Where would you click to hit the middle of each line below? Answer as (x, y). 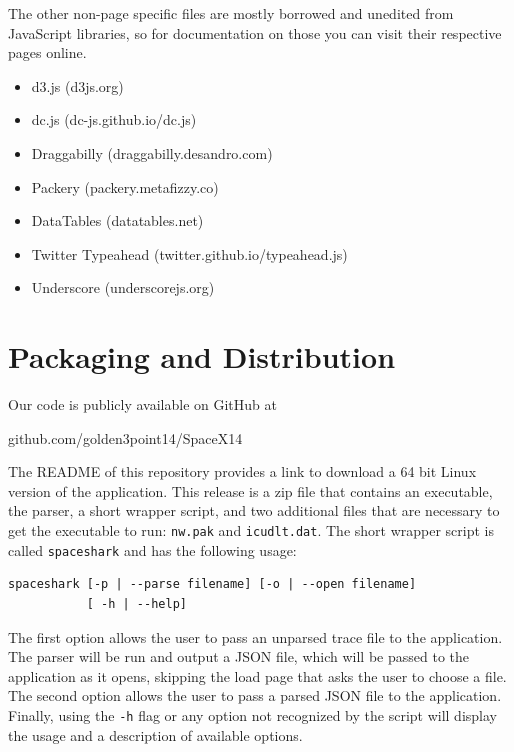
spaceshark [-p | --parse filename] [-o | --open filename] (212, 584)
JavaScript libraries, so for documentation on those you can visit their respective (255, 32)
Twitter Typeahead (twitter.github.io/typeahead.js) (189, 253)
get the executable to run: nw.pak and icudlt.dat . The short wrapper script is (251, 530)
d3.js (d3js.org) (77, 85)
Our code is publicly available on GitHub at (142, 404)
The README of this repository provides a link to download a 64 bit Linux (242, 471)
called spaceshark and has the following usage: (152, 549)
